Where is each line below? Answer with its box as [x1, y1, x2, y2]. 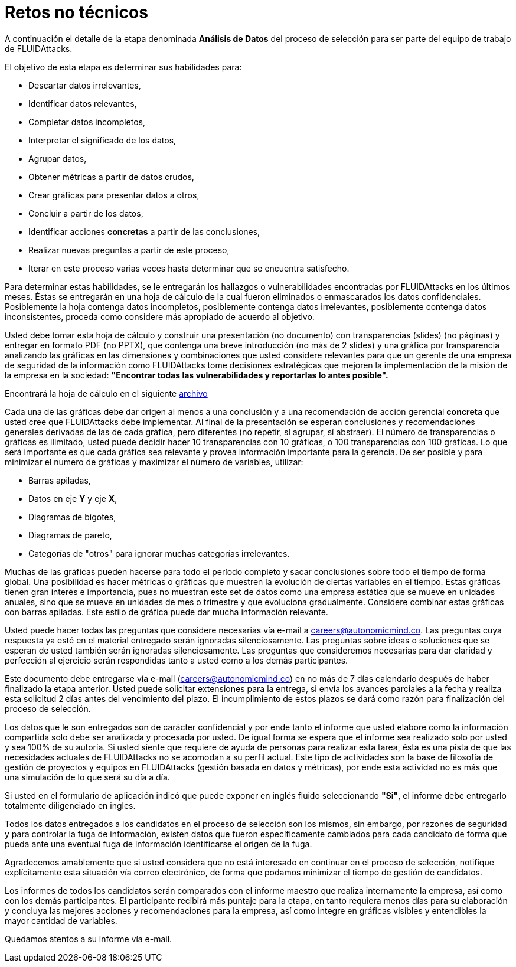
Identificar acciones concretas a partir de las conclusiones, [28, 226, 260, 237]
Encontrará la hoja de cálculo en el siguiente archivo [5, 388, 208, 398]
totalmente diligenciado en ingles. [5, 800, 136, 811]
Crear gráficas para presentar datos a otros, [28, 190, 200, 200]
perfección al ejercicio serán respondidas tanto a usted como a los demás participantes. [5, 655, 348, 665]
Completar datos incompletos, [28, 116, 146, 127]
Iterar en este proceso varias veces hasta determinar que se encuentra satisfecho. [28, 263, 350, 273]
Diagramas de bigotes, [28, 511, 116, 522]
